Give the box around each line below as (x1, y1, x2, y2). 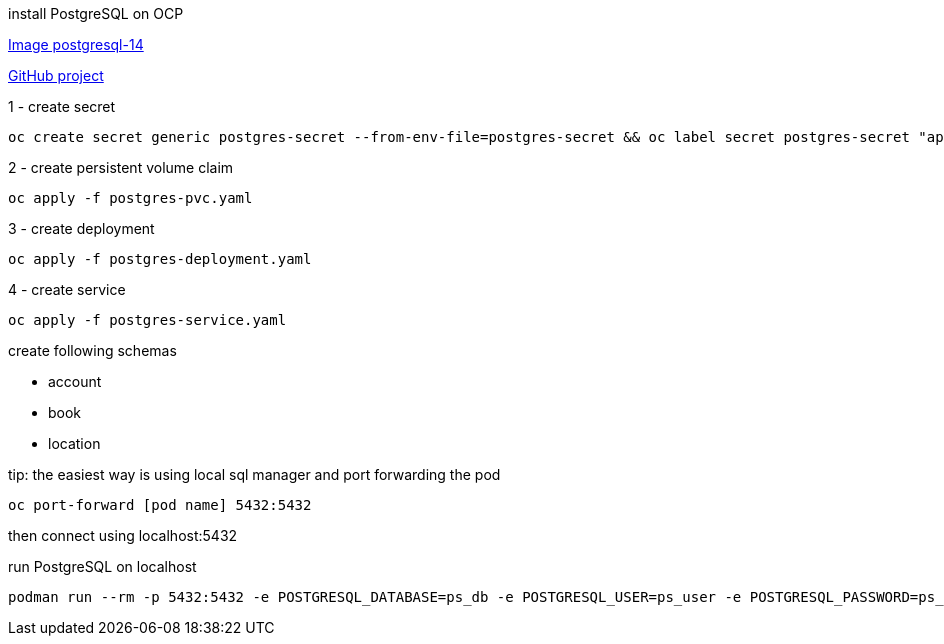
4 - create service (8, 281, 126, 298)
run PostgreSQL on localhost (8, 558, 197, 575)
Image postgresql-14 (8, 36, 144, 53)
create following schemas (8, 342, 177, 359)
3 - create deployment (8, 220, 155, 237)
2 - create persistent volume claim (8, 159, 234, 176)
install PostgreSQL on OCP (8, 5, 184, 22)
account (48, 373, 102, 390)
